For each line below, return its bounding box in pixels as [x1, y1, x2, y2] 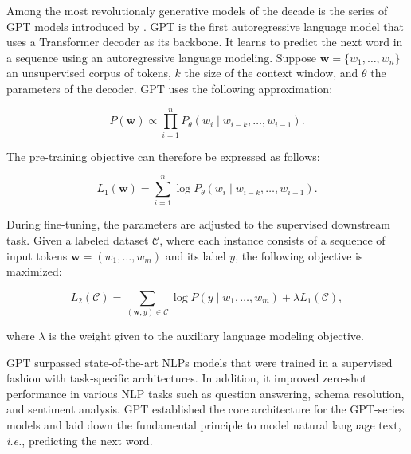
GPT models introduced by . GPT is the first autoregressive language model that [6, 18, 404, 34]
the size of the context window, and [184, 65, 358, 81]
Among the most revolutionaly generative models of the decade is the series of [6, 2, 388, 18]
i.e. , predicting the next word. [6, 432, 153, 448]
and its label [165, 247, 226, 264]
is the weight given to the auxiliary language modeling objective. [49, 327, 364, 344]
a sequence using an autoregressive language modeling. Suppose [6, 49, 316, 65]
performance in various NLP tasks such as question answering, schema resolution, [6, 385, 405, 401]
